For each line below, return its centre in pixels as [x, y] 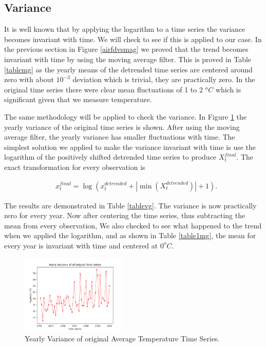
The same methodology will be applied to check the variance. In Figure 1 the [126, 116]
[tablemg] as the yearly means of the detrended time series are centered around [128, 69]
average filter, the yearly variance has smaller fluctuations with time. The [120, 137]
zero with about [29, 79]
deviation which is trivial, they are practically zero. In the [164, 79]
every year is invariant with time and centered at [81, 245]
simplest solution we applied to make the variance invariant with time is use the [130, 147]
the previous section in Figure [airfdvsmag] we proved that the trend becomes [126, 49]
